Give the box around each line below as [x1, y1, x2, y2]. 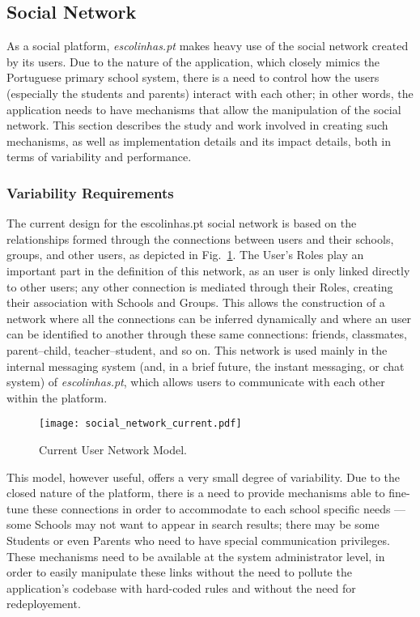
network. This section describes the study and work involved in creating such [6, 117, 388, 134]
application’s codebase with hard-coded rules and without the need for [6, 579, 356, 596]
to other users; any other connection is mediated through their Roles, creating [6, 278, 393, 295]
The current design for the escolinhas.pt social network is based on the [6, 215, 357, 232]
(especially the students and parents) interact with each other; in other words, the [6, 84, 414, 101]
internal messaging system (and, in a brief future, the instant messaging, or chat [6, 357, 405, 374]
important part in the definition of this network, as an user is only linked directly [6, 262, 410, 279]
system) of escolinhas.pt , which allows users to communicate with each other [6, 373, 385, 390]
